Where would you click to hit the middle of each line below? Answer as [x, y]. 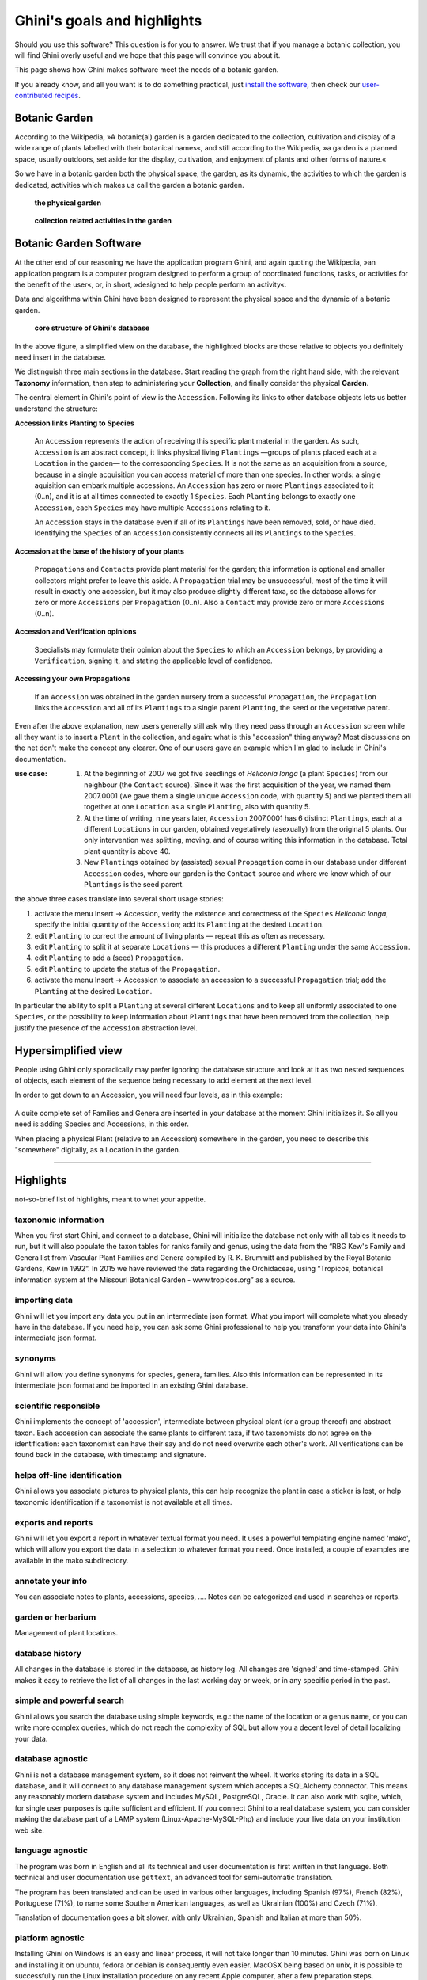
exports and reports [54, 1522]
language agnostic [51, 1851]
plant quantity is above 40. [127, 851]
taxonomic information [59, 1220]
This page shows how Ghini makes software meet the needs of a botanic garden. [147, 70]
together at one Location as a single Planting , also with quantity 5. [198, 807]
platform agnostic [49, 1938]
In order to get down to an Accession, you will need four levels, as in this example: [148, 1095]
